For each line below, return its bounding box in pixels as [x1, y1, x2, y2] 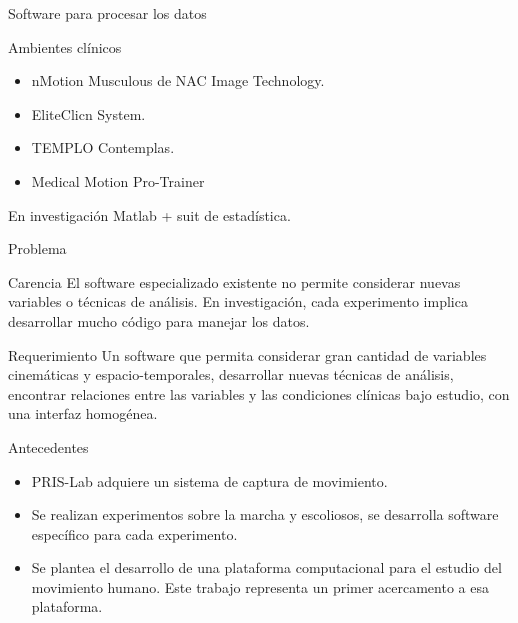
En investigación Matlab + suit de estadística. [8, 204, 291, 225]
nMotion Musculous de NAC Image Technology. [31, 70, 325, 91]
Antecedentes [8, 436, 89, 457]
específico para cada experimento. [31, 523, 238, 544]
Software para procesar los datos [8, 3, 207, 23]
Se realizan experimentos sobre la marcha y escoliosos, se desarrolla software [31, 504, 499, 525]
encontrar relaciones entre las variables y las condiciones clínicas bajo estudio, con [8, 383, 510, 404]
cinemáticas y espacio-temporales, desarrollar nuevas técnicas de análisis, [8, 364, 454, 385]
